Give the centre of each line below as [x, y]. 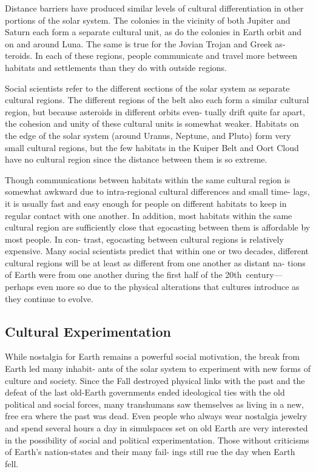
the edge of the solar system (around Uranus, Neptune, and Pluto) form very [148, 135]
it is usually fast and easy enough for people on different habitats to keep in [146, 203]
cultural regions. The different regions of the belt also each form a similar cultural [157, 100]
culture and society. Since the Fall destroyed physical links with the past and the [155, 380]
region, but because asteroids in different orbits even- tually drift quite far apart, [155, 111]
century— [264, 275]
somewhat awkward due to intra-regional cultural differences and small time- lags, [157, 191]
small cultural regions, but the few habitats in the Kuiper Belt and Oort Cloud [152, 147]
